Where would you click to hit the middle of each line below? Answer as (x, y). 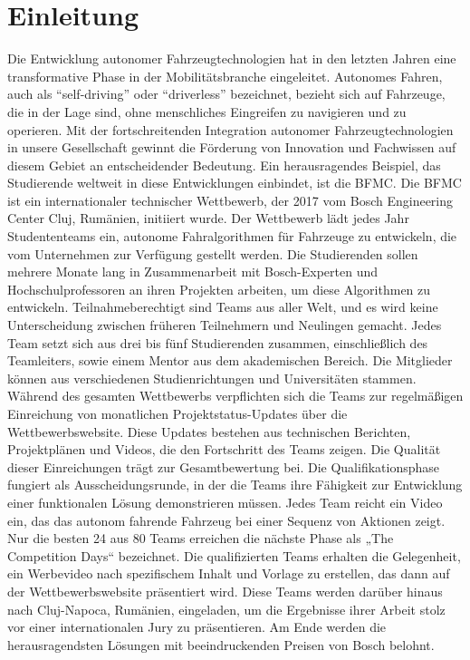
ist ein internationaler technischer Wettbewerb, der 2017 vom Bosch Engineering (230, 200)
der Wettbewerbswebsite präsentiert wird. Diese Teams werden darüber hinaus (225, 591)
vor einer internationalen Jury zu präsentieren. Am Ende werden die (197, 627)
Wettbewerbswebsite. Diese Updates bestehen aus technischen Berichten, (209, 431)
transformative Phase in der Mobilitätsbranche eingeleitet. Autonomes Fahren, (225, 76)
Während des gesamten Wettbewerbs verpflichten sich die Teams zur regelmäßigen (235, 396)
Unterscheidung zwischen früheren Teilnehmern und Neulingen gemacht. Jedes (225, 325)
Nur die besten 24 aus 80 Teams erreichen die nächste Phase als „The (201, 538)
